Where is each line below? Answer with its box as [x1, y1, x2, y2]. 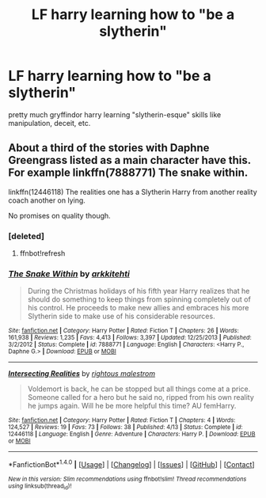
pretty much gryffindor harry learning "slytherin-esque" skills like [8, 109, 222, 120]
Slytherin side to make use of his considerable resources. [27, 311, 215, 321]
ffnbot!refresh [19, 249, 66, 258]
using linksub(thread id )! [8, 482, 72, 492]
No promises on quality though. [8, 211, 111, 220]
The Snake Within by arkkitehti [8, 268, 131, 279]
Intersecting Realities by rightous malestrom [8, 369, 156, 378]
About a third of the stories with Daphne [8, 141, 210, 155]
